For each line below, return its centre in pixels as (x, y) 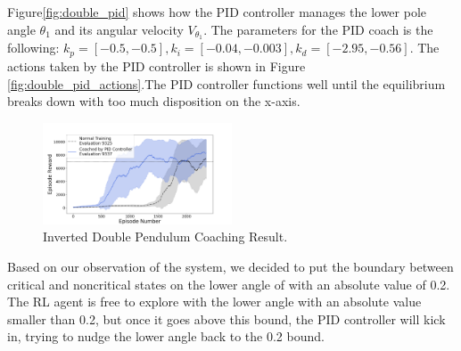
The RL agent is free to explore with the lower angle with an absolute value (214, 302)
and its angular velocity (119, 29)
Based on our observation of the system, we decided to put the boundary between (230, 266)
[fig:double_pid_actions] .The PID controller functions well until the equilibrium (226, 83)
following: (33, 48)
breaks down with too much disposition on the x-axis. (154, 101)
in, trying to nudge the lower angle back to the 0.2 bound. (166, 336)
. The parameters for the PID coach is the (318, 29)
